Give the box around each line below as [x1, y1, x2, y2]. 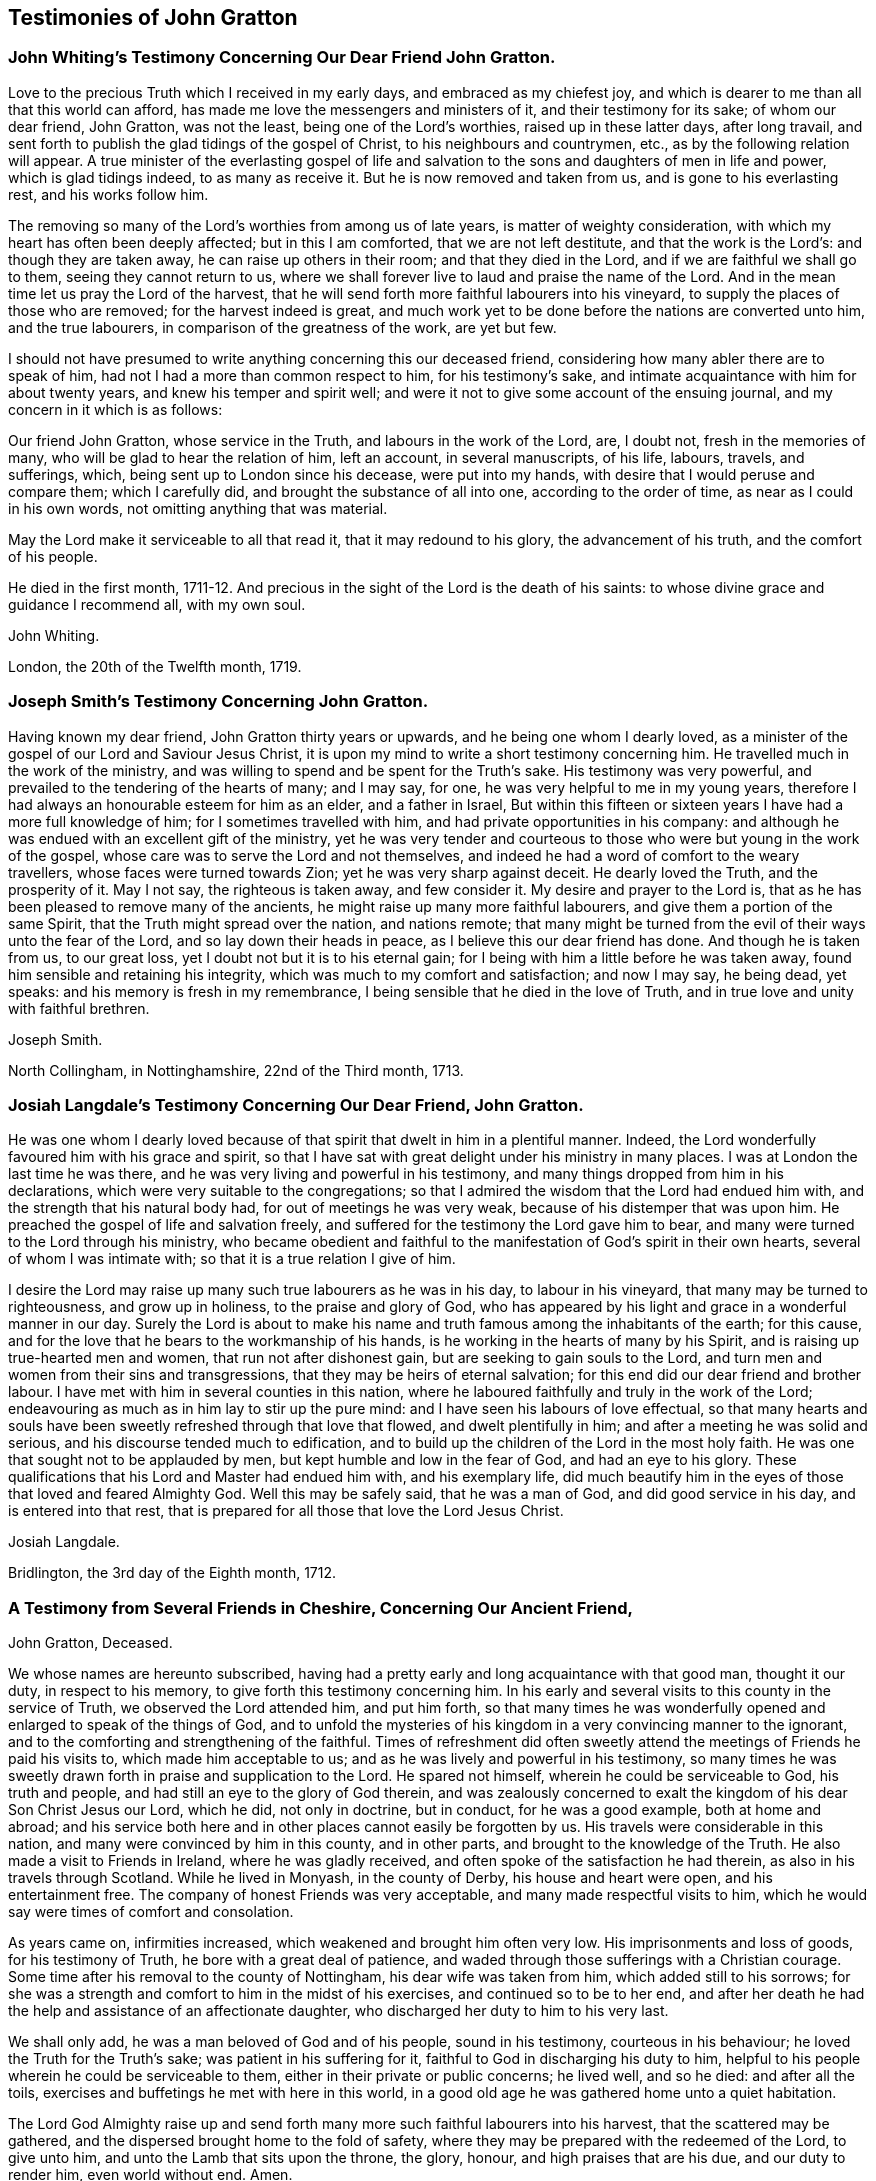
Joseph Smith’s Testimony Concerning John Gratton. [8, 691, 429, 712]
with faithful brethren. [8, 999, 150, 1017]
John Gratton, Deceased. [8, 1634, 173, 1652]
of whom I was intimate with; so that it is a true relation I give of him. [8, 1250, 456, 1268]
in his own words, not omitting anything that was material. [8, 499, 388, 517]
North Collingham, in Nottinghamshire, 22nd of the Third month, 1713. [8, 1061, 464, 1079]
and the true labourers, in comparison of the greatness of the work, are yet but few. [8, 318, 557, 336]
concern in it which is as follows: [8, 400, 223, 418]
